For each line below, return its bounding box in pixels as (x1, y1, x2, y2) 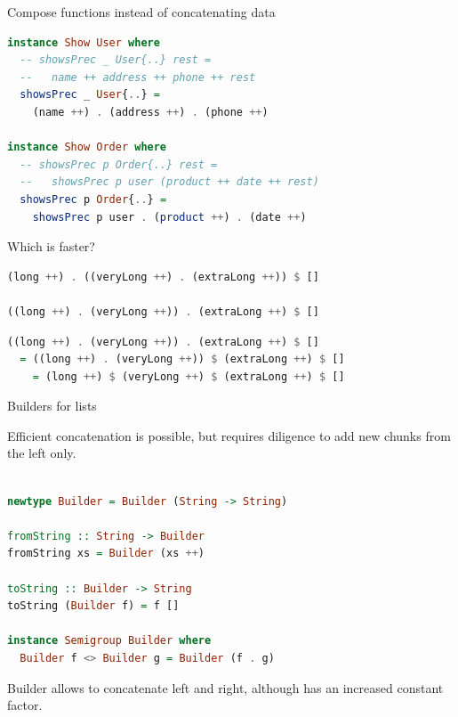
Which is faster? (7, 237, 95, 256)
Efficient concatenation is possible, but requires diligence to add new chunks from (7, 426, 451, 444)
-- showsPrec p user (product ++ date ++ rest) (20, 175, 319, 189)
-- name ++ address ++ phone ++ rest (20, 70, 256, 84)
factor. (7, 696, 43, 714)
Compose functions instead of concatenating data (7, 3, 276, 20)
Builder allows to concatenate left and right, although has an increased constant (7, 678, 444, 697)
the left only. (7, 444, 76, 462)
